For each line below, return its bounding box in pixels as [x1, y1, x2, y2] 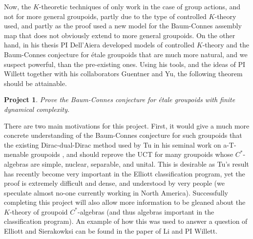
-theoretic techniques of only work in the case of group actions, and [39, 1, 240, 11]
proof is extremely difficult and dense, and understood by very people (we [4, 178, 225, 188]
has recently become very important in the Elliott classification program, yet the [4, 168, 245, 178]
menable [4, 149, 29, 159]
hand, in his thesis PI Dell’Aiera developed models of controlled [4, 40, 195, 50]
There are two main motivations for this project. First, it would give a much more [4, 120, 250, 130]
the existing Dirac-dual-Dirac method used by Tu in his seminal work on [4, 139, 221, 150]
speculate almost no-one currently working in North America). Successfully [4, 187, 229, 197]
